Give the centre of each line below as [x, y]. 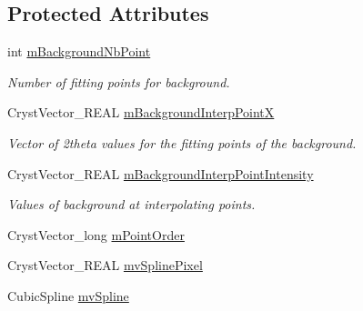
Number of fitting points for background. [119, 81]
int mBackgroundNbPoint [79, 51]
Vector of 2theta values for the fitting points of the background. [182, 142]
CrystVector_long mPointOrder [96, 234]
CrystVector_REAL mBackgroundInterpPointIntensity [161, 173]
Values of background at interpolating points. [131, 204]
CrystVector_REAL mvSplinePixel [105, 265]
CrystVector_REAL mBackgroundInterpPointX [141, 112]
